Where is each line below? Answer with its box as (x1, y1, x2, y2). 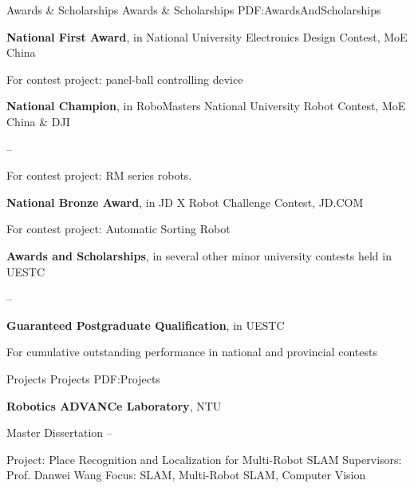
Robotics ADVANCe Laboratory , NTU (6, 397, 222, 414)
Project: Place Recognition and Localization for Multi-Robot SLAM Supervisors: (6, 450, 402, 467)
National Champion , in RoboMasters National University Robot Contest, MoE (6, 97, 406, 114)
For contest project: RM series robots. (6, 167, 192, 184)
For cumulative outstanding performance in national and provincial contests (6, 343, 377, 360)
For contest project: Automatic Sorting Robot (6, 220, 231, 237)
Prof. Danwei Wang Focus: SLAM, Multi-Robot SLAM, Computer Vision (6, 466, 366, 483)
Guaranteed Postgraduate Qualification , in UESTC (6, 316, 285, 333)
